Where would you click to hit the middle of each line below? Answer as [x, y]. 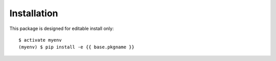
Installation [34, 13]
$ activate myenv [40, 40]
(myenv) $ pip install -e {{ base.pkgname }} [77, 47]
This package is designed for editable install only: [62, 28]
